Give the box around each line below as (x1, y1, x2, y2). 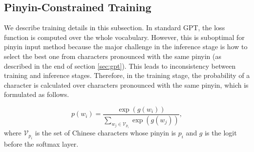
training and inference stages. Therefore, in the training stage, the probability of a (4, 70, 250, 80)
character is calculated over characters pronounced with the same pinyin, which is (4, 79, 249, 90)
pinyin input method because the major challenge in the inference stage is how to (4, 41, 248, 52)
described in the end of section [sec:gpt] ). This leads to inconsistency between (4, 60, 236, 71)
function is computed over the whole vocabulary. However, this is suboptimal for (4, 32, 245, 42)
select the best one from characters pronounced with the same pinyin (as (4, 51, 222, 61)
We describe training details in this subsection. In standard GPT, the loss (4, 22, 225, 33)
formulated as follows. (4, 89, 69, 99)
